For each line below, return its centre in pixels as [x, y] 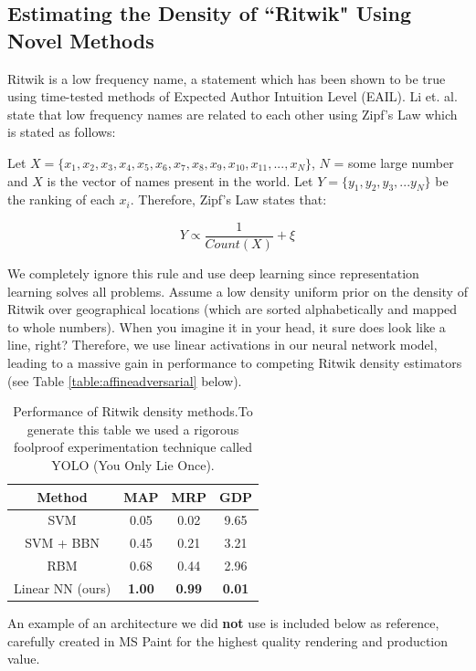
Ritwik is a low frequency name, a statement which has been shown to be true [227, 78]
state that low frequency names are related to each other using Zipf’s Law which [233, 114]
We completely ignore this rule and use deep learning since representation [213, 273]
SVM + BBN [62, 543]
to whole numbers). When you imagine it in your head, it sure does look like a [227, 326]
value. [24, 659]
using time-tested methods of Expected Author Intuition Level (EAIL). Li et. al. [233, 96]
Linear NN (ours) [63, 587]
